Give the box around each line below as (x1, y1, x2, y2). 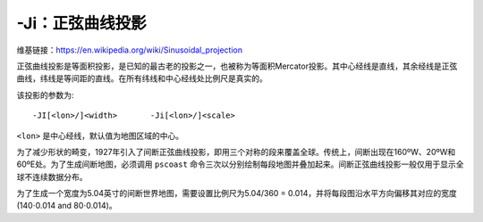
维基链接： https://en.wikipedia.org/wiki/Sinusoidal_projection (16, 45, 243, 55)
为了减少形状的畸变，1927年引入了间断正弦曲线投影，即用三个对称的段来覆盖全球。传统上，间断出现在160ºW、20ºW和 (16, 146, 456, 157)
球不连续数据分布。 (16, 171, 88, 182)
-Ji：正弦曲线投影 (16, 13, 147, 33)
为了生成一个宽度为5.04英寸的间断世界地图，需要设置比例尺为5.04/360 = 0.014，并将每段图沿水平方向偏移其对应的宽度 (16, 188, 458, 199)
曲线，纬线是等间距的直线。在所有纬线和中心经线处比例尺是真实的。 (16, 73, 267, 84)
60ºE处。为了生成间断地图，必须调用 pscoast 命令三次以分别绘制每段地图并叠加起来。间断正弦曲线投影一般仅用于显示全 (16, 159, 464, 169)
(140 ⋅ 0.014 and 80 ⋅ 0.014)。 (16, 201, 117, 211)
